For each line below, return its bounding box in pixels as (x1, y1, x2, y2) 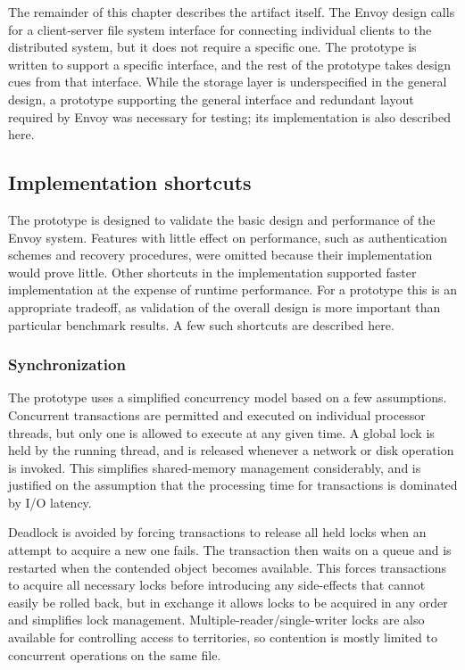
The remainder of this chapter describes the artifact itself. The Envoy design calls (8, 3, 455, 21)
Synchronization (8, 353, 126, 376)
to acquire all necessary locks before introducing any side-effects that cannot (8, 575, 426, 594)
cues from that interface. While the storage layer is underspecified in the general (8, 72, 447, 91)
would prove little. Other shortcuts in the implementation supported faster (8, 262, 417, 281)
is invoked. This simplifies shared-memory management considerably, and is (8, 458, 421, 476)
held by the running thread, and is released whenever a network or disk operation (8, 441, 454, 459)
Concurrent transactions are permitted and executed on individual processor (8, 405, 426, 424)
